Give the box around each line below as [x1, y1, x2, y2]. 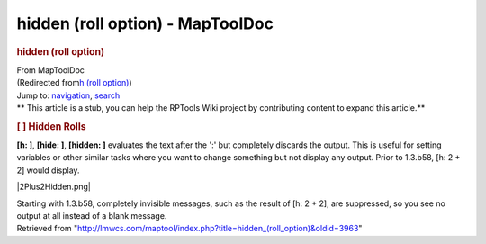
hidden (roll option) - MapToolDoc [16, 14, 274, 33]
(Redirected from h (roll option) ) [16, 77, 132, 88]
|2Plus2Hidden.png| [16, 181, 92, 193]
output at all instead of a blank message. [16, 210, 167, 221]
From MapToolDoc [16, 64, 85, 76]
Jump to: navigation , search [16, 90, 121, 101]
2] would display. [16, 165, 80, 176]
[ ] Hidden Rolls [16, 120, 86, 132]
